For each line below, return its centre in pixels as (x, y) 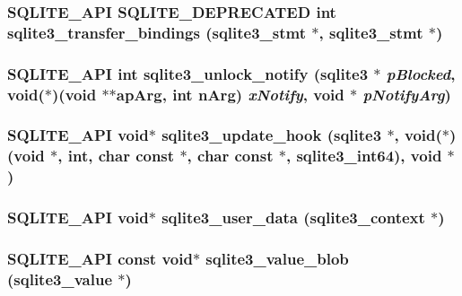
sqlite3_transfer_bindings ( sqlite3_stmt (157, 32)
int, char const (121, 156)
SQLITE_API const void (100, 258)
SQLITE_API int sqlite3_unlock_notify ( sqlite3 (188, 73)
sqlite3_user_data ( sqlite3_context (293, 218)
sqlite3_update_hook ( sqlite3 (272, 135)
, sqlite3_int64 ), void (364, 156)
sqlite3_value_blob (277, 258)
